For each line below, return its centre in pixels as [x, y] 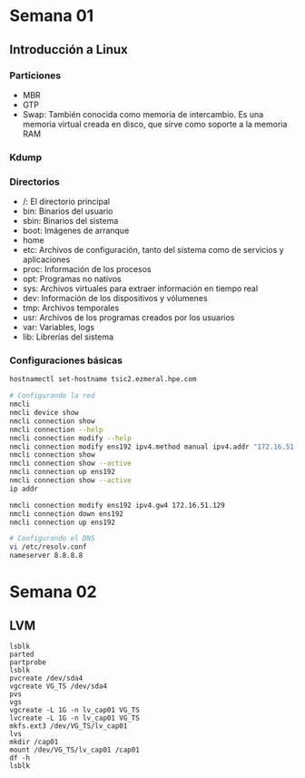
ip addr [24, 489]
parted [22, 655]
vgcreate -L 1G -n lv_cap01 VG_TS [75, 711]
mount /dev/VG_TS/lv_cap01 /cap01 [75, 750]
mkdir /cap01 [34, 743]
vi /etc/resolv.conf [49, 547]
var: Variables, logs [59, 328]
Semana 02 [53, 592]
